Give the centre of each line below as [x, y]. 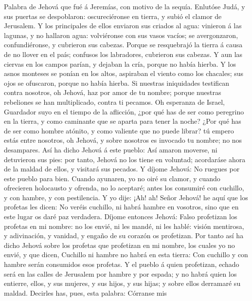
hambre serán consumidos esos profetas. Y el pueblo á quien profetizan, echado [122, 264]
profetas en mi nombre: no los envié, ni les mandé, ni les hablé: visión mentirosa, [124, 226]
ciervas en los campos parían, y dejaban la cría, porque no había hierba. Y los [120, 64]
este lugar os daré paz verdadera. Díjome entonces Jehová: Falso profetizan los [121, 216]
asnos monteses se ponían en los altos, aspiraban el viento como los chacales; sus [124, 73]
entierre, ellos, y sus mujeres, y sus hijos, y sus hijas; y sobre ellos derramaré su [122, 283]
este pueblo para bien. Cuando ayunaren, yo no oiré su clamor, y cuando [112, 178]
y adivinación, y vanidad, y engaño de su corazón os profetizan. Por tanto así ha [124, 235]
